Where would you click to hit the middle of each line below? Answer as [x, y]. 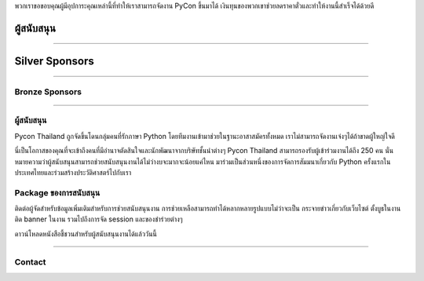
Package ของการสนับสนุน [57, 192]
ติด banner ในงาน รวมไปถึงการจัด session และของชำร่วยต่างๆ [99, 219]
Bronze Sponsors [48, 92]
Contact [30, 261]
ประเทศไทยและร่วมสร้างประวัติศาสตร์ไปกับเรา [73, 172]
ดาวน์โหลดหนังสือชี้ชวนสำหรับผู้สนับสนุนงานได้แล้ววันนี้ [86, 234]
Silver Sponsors [54, 61]
